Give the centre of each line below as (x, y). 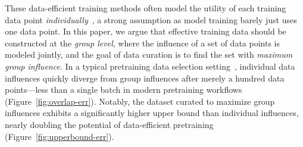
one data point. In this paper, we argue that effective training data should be (146, 31)
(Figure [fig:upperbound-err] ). (60, 136)
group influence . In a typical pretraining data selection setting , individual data (150, 66)
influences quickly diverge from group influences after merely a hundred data (145, 78)
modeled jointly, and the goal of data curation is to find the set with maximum (149, 54)
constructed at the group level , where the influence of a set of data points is (143, 43)
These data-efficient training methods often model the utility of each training (146, 8)
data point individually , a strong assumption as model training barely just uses (151, 19)
